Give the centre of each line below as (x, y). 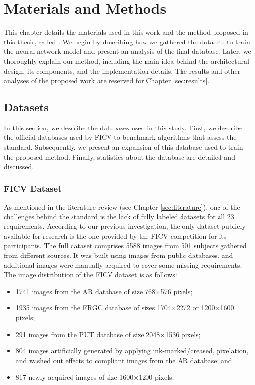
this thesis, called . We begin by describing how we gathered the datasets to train (127, 41)
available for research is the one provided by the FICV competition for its (115, 235)
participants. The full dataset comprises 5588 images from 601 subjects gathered (125, 245)
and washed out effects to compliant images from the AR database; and (124, 360)
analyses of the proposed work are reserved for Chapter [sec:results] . (107, 80)
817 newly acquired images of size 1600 (74, 377)
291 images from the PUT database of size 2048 (88, 334)
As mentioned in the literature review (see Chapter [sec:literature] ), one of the (122, 207)
